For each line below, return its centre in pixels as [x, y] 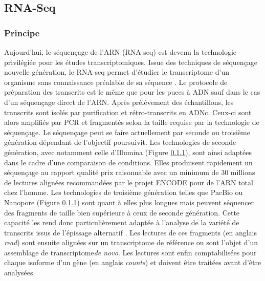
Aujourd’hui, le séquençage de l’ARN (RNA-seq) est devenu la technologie [120, 52]
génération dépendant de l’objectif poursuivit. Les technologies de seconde [120, 142]
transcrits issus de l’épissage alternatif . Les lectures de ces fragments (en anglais [130, 232]
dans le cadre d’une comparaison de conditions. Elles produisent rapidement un [128, 162]
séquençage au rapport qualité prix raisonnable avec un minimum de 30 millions [130, 172]
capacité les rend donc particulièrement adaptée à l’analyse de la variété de [122, 222]
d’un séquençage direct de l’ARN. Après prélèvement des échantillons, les [119, 102]
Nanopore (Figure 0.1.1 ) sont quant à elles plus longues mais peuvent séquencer [129, 202]
